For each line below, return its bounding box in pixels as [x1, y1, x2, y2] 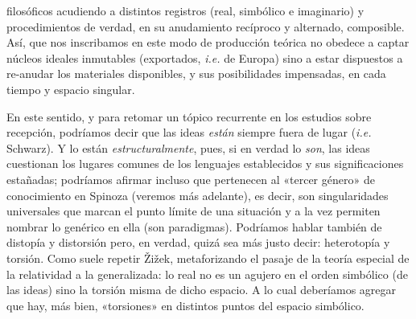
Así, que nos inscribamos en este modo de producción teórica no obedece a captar [6, 34, 410, 51]
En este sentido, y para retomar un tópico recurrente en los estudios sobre [6, 108, 372, 125]
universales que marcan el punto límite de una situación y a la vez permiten [6, 202, 381, 219]
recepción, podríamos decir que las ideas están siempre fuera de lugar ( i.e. [6, 124, 372, 141]
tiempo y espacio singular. [6, 80, 135, 97]
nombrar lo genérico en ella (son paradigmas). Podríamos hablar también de [6, 218, 382, 235]
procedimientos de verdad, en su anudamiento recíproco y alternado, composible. [6, 18, 405, 35]
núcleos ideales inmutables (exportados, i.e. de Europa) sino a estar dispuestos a [6, 49, 403, 66]
